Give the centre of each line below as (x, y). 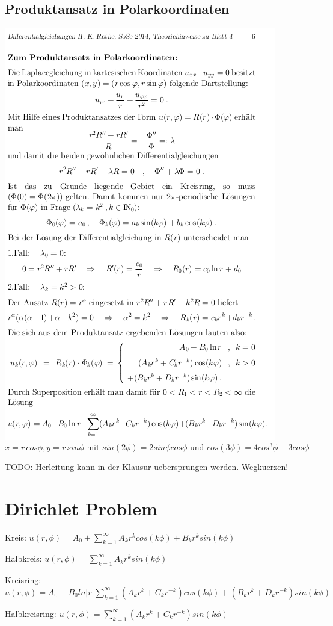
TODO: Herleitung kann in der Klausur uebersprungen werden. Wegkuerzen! (147, 466)
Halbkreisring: (31, 613)
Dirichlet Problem (81, 508)
